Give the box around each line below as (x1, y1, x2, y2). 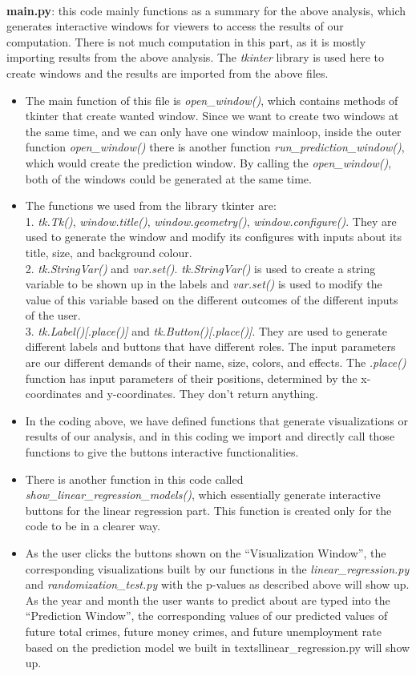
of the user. (25, 307, 81, 324)
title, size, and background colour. (25, 243, 192, 260)
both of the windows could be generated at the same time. (25, 170, 312, 187)
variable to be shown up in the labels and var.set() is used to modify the (25, 276, 382, 292)
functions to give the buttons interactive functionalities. (25, 444, 299, 461)
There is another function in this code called (25, 470, 244, 487)
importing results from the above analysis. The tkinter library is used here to (6, 49, 385, 66)
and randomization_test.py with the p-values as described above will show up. (25, 576, 410, 593)
